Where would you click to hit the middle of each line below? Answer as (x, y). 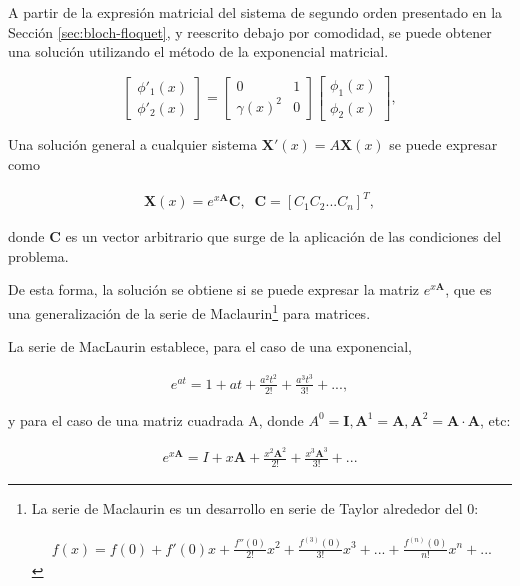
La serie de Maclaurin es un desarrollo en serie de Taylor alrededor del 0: (255, 508)
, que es (468, 289)
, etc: (495, 419)
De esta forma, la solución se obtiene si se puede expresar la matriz (214, 289)
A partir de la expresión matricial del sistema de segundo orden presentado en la (255, 12)
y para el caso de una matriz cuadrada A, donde (156, 419)
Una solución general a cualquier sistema (133, 144)
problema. (38, 255)
